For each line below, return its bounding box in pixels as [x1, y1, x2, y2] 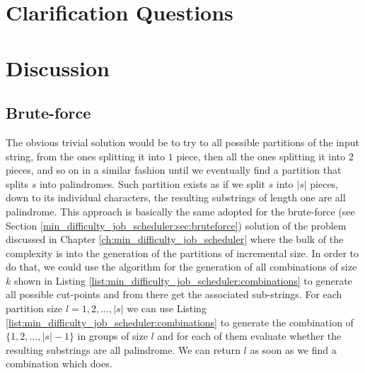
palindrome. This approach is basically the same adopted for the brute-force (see [6, 203, 355, 218]
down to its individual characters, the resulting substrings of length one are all [6, 190, 346, 205]
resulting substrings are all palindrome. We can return [6, 342, 241, 357]
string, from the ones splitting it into [6, 148, 166, 163]
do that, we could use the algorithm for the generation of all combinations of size [6, 259, 357, 274]
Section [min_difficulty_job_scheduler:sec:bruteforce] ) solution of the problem [6, 218, 347, 232]
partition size [6, 301, 63, 316]
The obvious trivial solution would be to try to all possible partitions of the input [6, 134, 359, 149]
